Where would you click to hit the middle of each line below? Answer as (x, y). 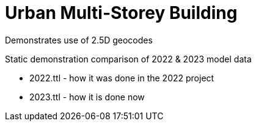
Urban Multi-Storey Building (121, 13)
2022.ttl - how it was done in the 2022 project (122, 78)
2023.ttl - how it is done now (87, 97)
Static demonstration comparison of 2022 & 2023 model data (128, 59)
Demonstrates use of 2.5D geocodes (79, 40)
